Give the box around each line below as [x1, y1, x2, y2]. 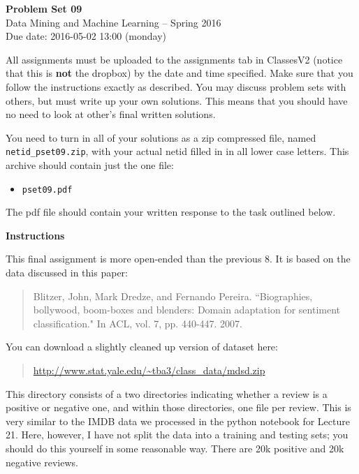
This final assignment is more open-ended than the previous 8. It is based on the [6, 251, 351, 266]
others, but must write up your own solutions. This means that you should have [6, 93, 348, 108]
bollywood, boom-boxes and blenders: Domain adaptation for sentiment [33, 302, 341, 317]
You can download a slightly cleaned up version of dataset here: [6, 339, 278, 354]
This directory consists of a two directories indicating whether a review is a [6, 386, 328, 401]
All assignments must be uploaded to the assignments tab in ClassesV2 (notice [6, 52, 343, 66]
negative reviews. [6, 454, 78, 469]
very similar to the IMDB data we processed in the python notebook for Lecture [6, 413, 350, 428]
